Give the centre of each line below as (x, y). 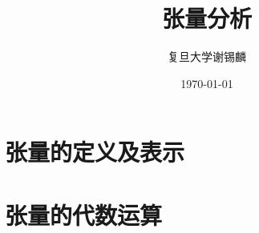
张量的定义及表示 (95, 152)
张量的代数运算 (84, 214)
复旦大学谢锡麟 (207, 56)
